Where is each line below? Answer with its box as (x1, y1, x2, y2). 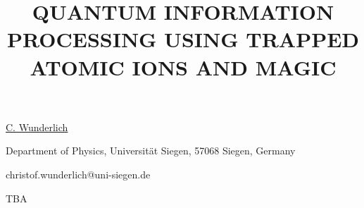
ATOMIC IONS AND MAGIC (30, 52, 337, 81)
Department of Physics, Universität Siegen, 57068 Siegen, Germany (6, 143, 296, 158)
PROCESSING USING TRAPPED (6, 25, 360, 54)
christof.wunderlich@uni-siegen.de (6, 166, 151, 181)
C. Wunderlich (6, 119, 68, 134)
